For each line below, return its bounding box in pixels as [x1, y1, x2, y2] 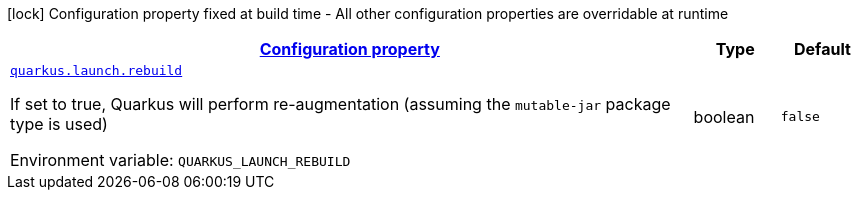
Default [793, 39, 851, 59]
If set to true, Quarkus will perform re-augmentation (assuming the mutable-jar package [10, 94, 671, 114]
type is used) [10, 114, 108, 134]
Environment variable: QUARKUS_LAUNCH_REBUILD [10, 150, 351, 170]
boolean [693, 106, 755, 127]
